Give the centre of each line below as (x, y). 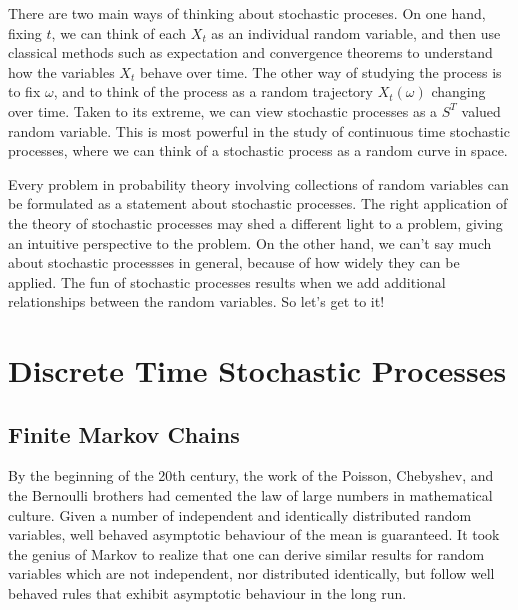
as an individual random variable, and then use (356, 32)
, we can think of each (119, 32)
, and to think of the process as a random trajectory (213, 91)
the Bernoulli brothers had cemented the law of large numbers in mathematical (250, 495)
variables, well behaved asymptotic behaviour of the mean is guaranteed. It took (254, 534)
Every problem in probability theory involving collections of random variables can (258, 183)
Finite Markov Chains (124, 433)
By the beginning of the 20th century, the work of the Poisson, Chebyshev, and (251, 475)
